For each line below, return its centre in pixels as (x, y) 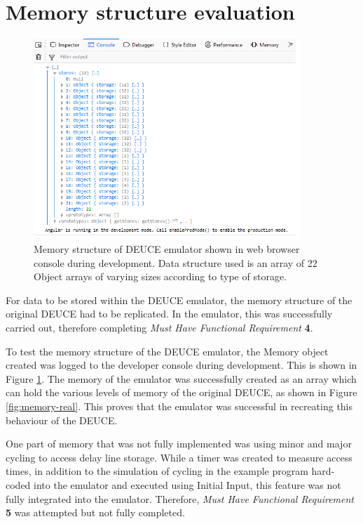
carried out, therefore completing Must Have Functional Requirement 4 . (159, 327)
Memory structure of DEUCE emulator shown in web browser (167, 249)
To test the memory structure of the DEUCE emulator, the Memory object (167, 351)
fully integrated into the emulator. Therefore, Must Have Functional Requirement (180, 498)
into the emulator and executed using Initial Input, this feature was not (187, 484)
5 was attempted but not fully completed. (95, 512)
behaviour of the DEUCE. (62, 420)
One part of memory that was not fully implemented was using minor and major (179, 444)
